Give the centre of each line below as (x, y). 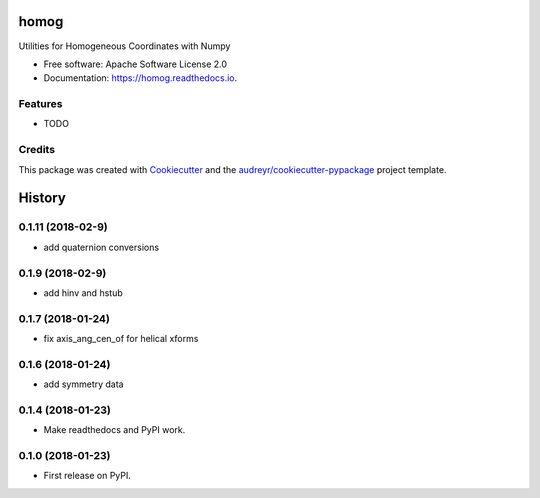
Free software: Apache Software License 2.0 (135, 64)
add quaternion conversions (101, 247)
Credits (36, 150)
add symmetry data (83, 384)
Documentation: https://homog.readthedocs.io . (140, 78)
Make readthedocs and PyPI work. (114, 430)
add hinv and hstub (83, 292)
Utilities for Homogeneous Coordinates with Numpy (124, 46)
